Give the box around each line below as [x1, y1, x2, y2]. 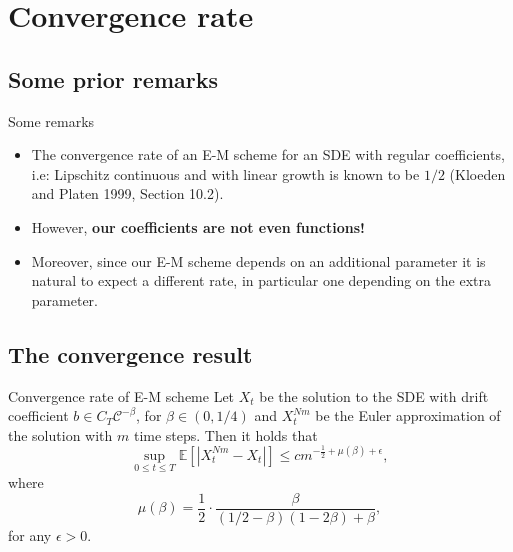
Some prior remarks [8, 63, 218, 94]
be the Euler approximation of [315, 405, 501, 426]
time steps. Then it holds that [133, 424, 318, 445]
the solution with [8, 424, 113, 445]
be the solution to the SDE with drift [259, 385, 489, 406]
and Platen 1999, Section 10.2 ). [31, 183, 224, 204]
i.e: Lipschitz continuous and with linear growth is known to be [31, 163, 420, 184]
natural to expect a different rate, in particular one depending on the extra [31, 270, 491, 291]
